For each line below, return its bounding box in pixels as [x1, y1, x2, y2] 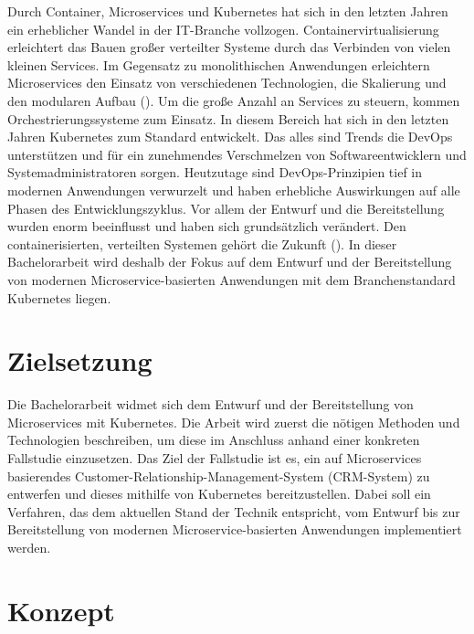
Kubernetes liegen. [7, 288, 111, 307]
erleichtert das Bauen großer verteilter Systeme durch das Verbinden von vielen [7, 37, 451, 57]
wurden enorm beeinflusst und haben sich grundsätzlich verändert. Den [7, 217, 406, 236]
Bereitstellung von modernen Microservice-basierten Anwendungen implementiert [7, 520, 462, 539]
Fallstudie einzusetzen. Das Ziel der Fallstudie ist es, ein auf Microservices [7, 449, 422, 467]
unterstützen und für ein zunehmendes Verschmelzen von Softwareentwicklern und [7, 144, 467, 164]
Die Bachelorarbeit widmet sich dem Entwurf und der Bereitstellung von [7, 395, 414, 414]
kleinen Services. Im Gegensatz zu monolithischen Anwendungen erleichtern [7, 55, 430, 74]
